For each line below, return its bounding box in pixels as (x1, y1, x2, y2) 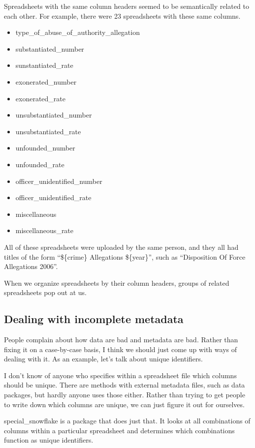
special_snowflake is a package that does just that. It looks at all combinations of (4, 416, 251, 426)
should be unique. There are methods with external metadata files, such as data (4, 380, 245, 390)
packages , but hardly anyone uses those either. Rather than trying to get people (4, 389, 245, 400)
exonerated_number (15, 76, 77, 87)
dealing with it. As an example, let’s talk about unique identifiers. (4, 354, 203, 364)
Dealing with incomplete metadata (4, 311, 184, 327)
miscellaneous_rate (15, 225, 74, 236)
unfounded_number (15, 143, 75, 153)
